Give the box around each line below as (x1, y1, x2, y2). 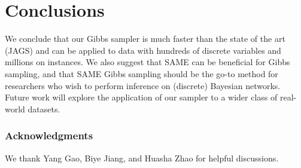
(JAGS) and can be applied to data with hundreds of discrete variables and (5, 44, 281, 56)
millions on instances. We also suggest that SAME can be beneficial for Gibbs (5, 56, 290, 68)
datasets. (28, 102, 60, 115)
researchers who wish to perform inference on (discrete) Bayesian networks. (5, 79, 281, 91)
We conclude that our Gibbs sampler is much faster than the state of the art (5, 32, 285, 45)
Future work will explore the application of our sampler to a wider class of (5, 91, 278, 103)
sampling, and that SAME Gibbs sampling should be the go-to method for (5, 67, 278, 80)
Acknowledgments (5, 128, 93, 143)
